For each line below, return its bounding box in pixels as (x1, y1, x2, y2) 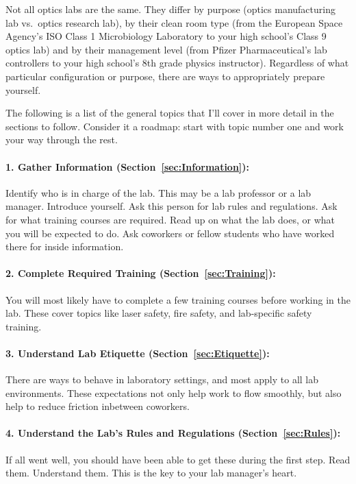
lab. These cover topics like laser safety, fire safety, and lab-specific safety (5, 306, 312, 320)
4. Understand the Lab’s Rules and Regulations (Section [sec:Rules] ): (5, 426, 341, 440)
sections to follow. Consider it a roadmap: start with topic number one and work (5, 119, 344, 133)
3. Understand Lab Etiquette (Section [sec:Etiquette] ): (5, 346, 270, 360)
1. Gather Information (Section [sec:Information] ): (5, 159, 250, 173)
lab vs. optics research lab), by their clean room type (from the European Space (5, 15, 343, 29)
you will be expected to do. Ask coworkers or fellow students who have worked (5, 226, 335, 240)
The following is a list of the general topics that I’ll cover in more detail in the (5, 106, 334, 120)
